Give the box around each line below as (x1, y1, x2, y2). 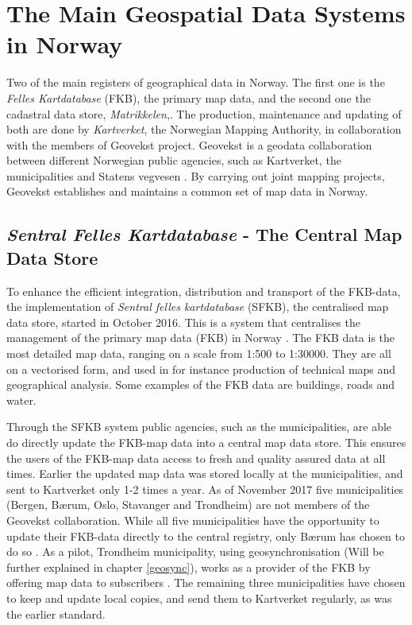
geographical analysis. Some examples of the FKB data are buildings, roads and (6, 376, 395, 393)
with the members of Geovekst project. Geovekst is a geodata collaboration (6, 136, 372, 153)
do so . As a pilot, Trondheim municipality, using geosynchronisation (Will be (6, 543, 384, 560)
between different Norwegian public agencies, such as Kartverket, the (6, 152, 341, 169)
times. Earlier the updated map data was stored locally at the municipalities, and (6, 465, 403, 482)
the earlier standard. (6, 605, 106, 622)
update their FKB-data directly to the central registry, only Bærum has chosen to (6, 527, 405, 544)
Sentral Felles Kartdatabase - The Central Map (6, 222, 402, 247)
